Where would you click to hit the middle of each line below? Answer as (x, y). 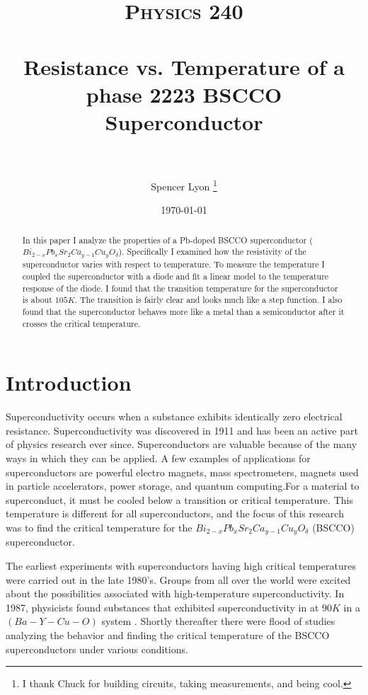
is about (37, 300)
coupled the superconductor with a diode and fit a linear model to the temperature (176, 276)
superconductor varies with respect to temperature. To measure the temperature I (173, 264)
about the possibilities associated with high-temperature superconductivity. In (175, 593)
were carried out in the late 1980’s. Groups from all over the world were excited (178, 579)
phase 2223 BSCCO (184, 94)
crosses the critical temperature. (81, 323)
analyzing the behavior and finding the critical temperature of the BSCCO (168, 634)
